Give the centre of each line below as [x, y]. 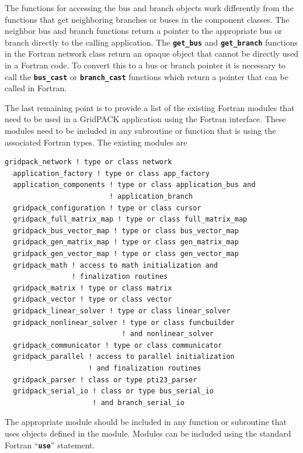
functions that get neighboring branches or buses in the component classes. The [147, 19]
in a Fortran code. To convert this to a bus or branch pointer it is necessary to [145, 65]
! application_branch [151, 197]
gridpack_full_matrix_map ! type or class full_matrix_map [130, 219]
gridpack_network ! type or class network [88, 162]
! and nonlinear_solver [168, 334]
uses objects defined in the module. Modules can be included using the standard [148, 433]
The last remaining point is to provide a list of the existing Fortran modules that [150, 107]
